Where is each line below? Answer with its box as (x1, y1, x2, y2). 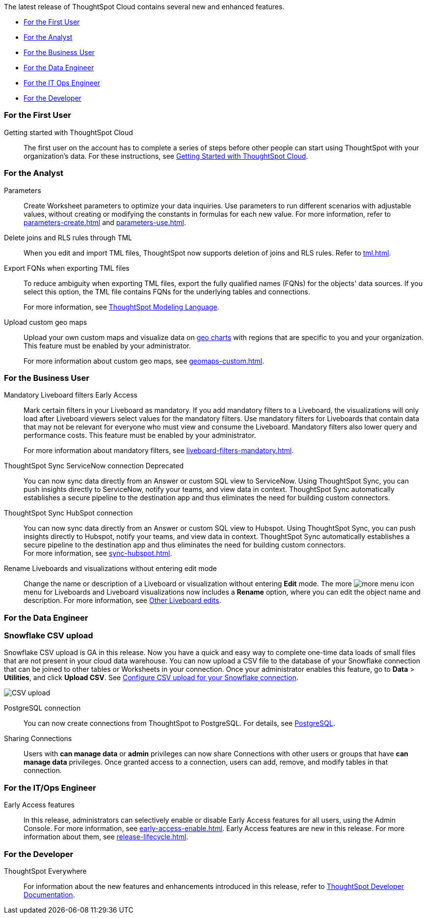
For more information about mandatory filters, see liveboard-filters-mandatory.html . (24, 446, 294, 455)
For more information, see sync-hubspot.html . (24, 549, 172, 558)
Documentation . (24, 890, 75, 899)
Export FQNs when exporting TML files (4, 263, 130, 272)
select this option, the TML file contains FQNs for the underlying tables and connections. (24, 287, 310, 296)
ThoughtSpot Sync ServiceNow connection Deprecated (4, 461, 184, 470)
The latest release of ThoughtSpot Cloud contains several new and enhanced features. (4, 2, 285, 11)
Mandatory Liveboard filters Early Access (4, 391, 137, 400)
